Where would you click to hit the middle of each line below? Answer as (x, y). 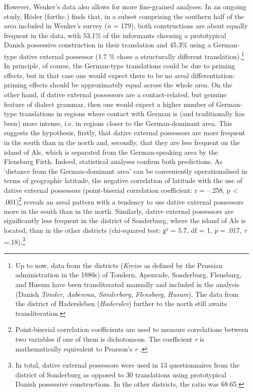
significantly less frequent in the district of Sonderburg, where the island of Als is (125, 220)
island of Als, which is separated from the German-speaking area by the (111, 152)
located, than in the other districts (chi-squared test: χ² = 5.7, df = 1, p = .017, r (126, 230)
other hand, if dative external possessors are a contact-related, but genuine (115, 94)
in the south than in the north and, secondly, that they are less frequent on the (122, 142)
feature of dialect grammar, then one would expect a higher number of (109, 104)
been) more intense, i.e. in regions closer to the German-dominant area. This (118, 123)
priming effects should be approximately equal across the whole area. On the (118, 85)
